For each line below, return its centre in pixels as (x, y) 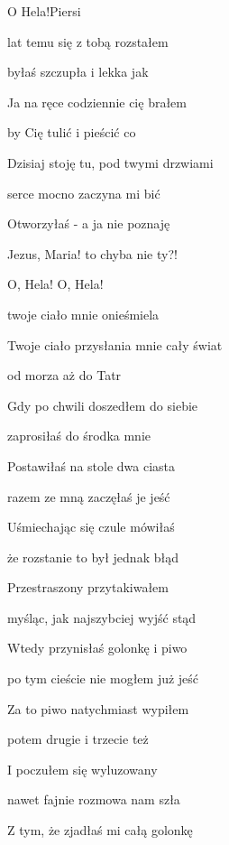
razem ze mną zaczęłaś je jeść (89, 496)
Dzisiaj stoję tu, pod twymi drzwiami (110, 162)
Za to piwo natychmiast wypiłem (98, 708)
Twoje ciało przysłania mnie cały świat (115, 344)
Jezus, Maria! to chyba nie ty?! (92, 253)
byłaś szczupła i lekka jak (78, 72)
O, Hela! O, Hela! (55, 284)
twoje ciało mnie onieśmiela (83, 314)
